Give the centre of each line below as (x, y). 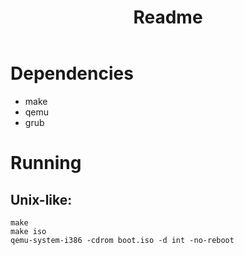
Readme (168, 17)
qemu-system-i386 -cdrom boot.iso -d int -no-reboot (122, 240)
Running (46, 163)
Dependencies (72, 73)
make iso (28, 231)
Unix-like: (41, 199)
